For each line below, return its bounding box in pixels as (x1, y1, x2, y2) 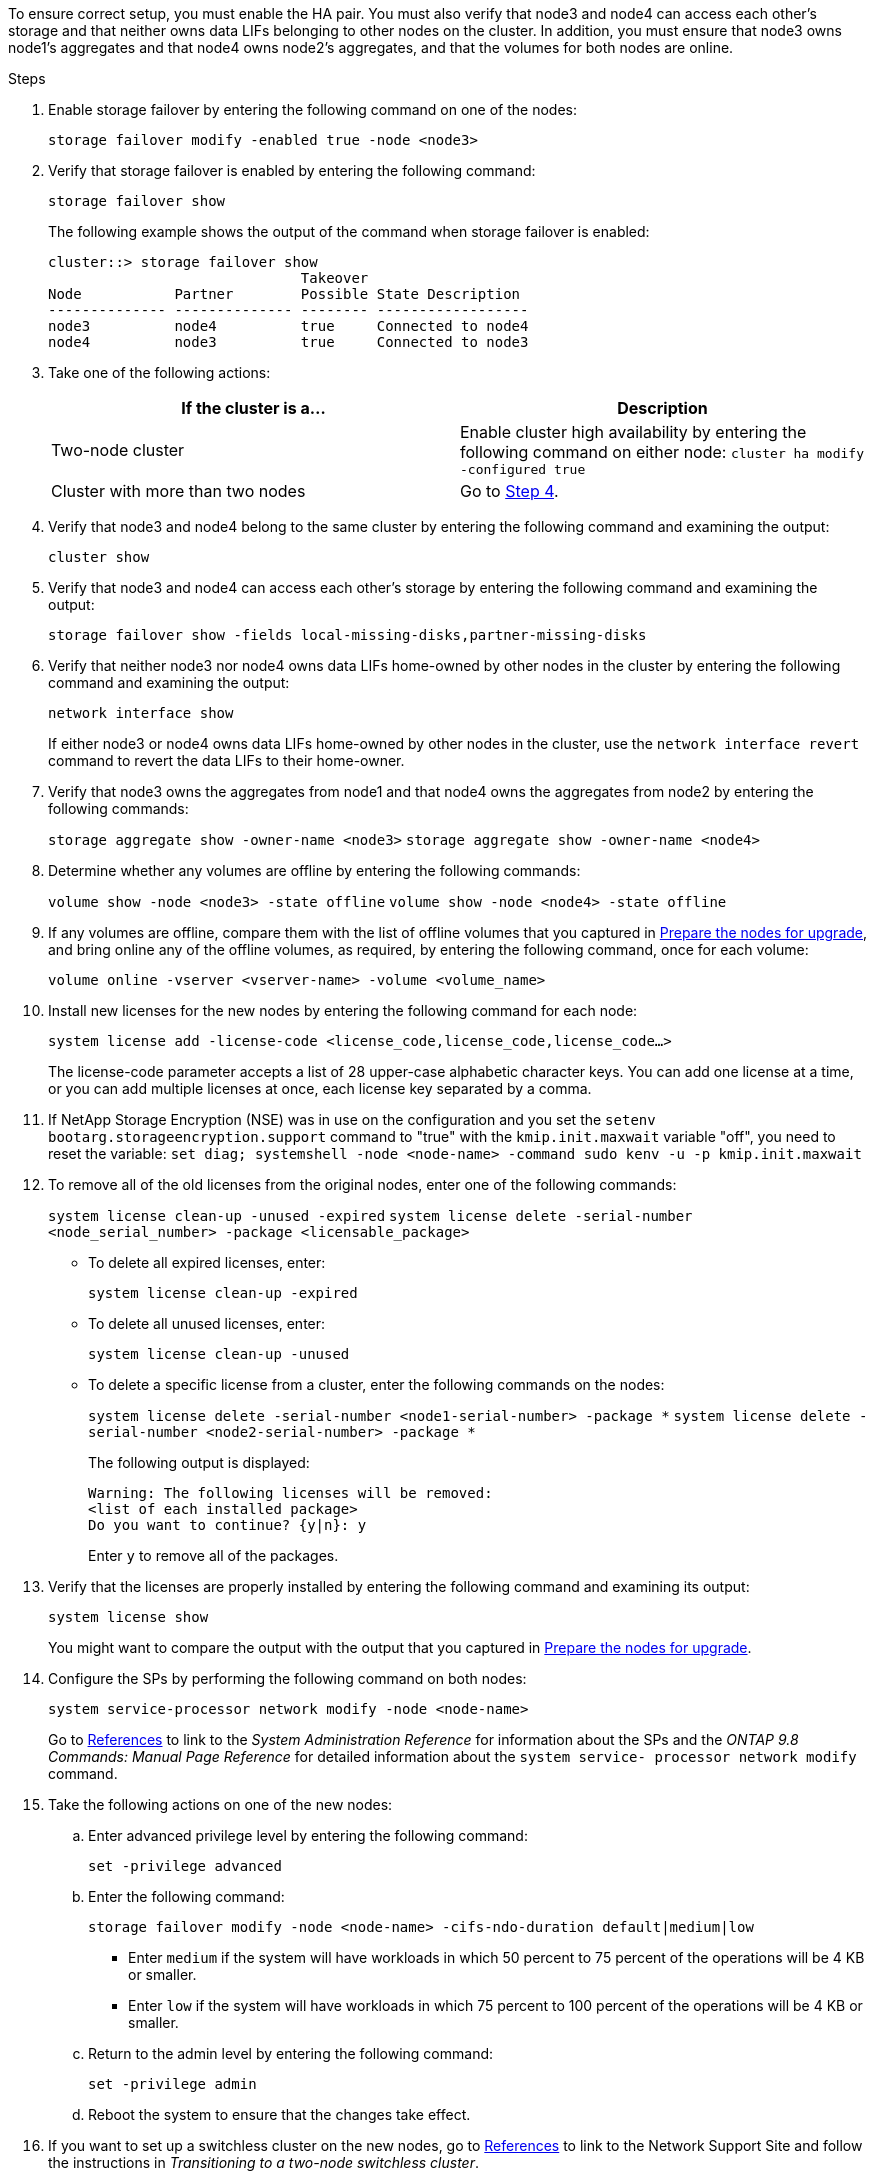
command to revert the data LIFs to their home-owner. (48, 752, 405, 769)
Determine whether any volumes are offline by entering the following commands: (48, 862, 581, 879)
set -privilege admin (88, 2076, 257, 2092)
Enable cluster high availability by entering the (460, 422, 807, 442)
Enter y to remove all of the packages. (88, 1547, 339, 1564)
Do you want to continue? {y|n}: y (88, 1517, 367, 1533)
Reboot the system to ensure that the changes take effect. (88, 2106, 471, 2123)
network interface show (48, 705, 234, 721)
